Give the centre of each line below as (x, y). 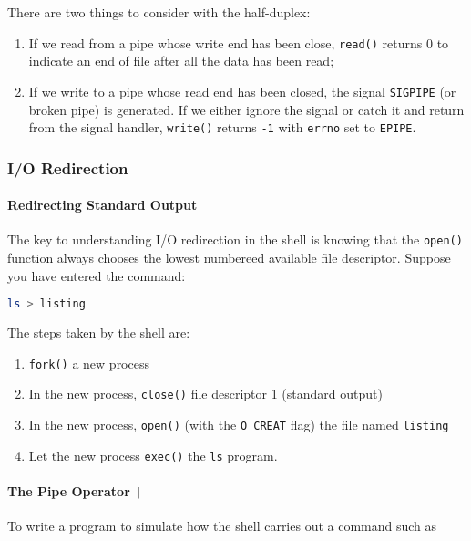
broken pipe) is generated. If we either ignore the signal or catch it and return (246, 109)
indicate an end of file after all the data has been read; (181, 61)
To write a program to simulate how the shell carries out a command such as (222, 526)
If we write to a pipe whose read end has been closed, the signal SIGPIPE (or (242, 91)
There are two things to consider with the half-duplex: (159, 12)
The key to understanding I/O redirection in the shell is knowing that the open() (235, 239)
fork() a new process (89, 363)
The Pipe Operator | (75, 490)
